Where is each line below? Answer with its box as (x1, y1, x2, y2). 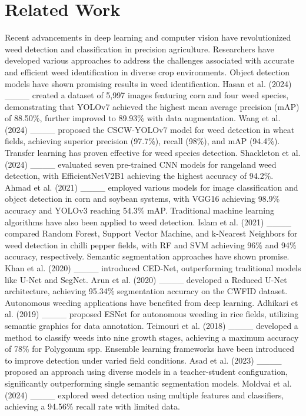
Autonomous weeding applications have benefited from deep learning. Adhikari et (5, 296, 298, 308)
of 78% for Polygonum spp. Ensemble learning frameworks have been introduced (5, 342, 294, 355)
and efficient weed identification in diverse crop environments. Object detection (5, 65, 290, 78)
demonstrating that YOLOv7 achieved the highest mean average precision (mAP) (5, 100, 300, 112)
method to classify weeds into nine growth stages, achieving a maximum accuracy (5, 331, 299, 343)
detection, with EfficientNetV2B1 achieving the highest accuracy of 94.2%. (5, 169, 274, 182)
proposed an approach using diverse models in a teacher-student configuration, (5, 365, 288, 378)
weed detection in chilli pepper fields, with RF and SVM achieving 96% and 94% (5, 238, 297, 251)
